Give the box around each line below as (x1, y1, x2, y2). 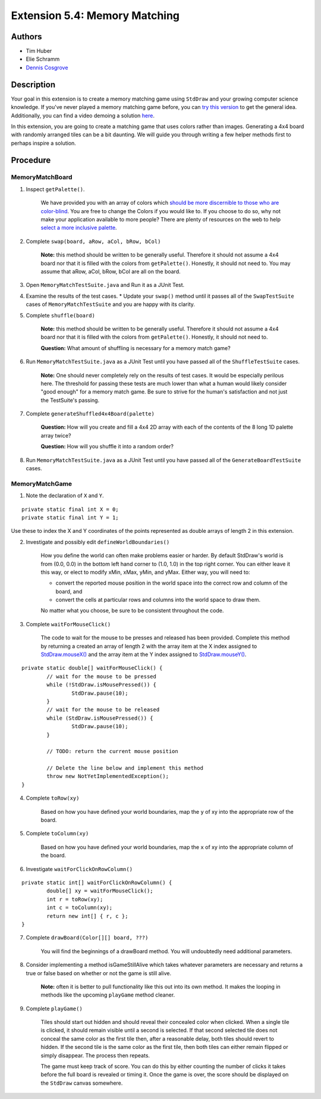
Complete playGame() (26, 1005, 83, 1012)
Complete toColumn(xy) (26, 830, 89, 837)
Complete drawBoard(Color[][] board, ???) (26, 934, 149, 941)
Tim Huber (26, 48, 52, 55)
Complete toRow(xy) (26, 795, 80, 802)
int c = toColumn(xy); (46, 904, 113, 911)
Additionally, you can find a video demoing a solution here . (11, 112, 155, 119)
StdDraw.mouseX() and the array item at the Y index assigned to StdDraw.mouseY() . (40, 651, 247, 658)
